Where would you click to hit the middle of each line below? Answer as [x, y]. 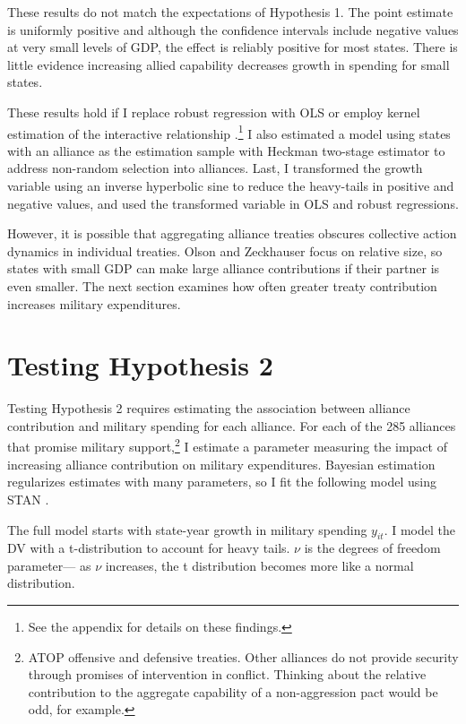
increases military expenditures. [94, 303]
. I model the [420, 529]
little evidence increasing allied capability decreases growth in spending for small [229, 64]
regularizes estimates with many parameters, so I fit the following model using [222, 482]
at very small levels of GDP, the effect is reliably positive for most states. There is [233, 47]
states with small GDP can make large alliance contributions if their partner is [224, 268]
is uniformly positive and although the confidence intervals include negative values [233, 29]
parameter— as [49, 565]
